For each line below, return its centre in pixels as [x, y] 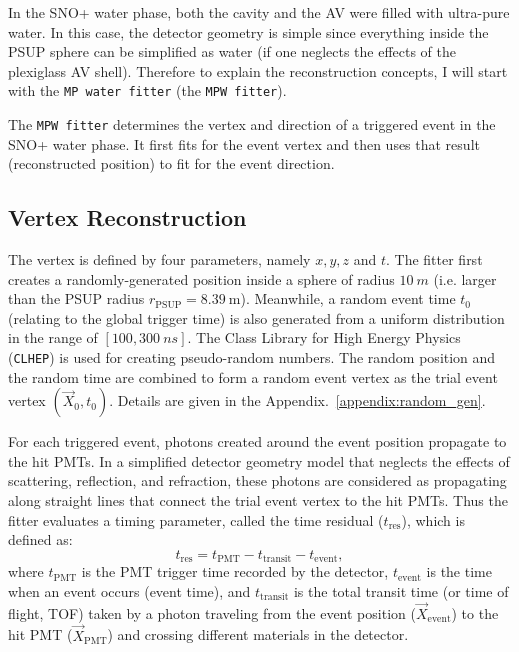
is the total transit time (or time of [401, 590]
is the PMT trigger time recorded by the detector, [235, 571]
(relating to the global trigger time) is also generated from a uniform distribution [256, 317]
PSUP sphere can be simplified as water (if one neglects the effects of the [232, 51]
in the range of [53, 337]
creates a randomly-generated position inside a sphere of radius [201, 278]
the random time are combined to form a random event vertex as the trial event [253, 376]
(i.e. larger [465, 278]
